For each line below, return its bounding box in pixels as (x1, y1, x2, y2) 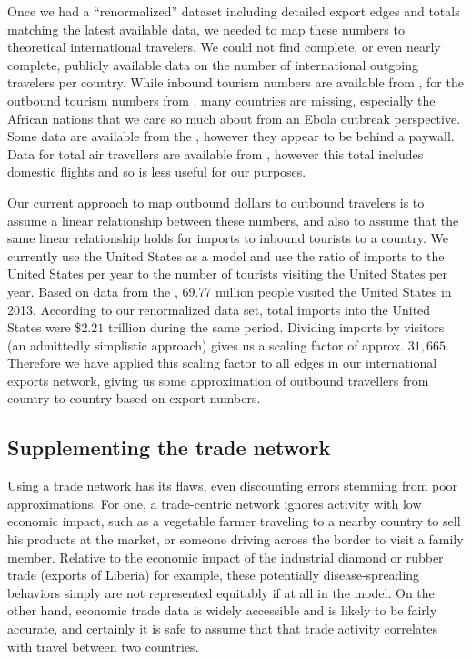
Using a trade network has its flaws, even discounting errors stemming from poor (7, 476, 458, 495)
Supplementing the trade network (7, 433, 331, 461)
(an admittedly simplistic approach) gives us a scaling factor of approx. (7, 335, 405, 354)
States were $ (7, 318, 82, 337)
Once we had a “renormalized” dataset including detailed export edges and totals (7, 2, 460, 20)
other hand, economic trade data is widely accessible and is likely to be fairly (7, 601, 437, 620)
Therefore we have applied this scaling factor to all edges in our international (7, 353, 437, 372)
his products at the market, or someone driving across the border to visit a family (7, 530, 464, 549)
